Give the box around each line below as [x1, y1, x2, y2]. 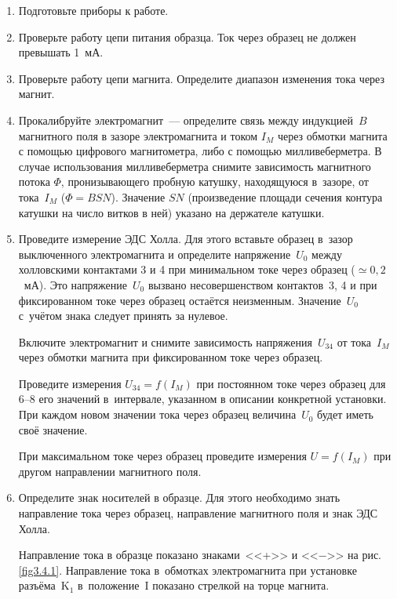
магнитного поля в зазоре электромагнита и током [18, 127, 258, 143]
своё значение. [18, 421, 88, 437]
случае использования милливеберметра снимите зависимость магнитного [18, 158, 371, 174]
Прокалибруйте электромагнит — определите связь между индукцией [18, 111, 353, 128]
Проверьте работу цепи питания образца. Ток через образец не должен [18, 28, 356, 45]
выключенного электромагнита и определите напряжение [18, 245, 291, 262]
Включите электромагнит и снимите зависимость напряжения [18, 333, 312, 350]
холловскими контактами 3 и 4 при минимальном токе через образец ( [18, 261, 355, 278]
